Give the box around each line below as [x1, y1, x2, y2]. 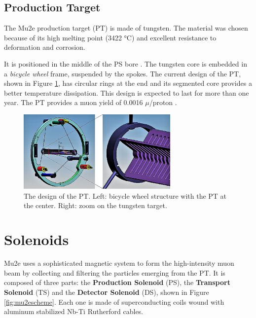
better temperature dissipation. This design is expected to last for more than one [4, 87, 249, 98]
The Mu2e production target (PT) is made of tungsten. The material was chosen [4, 23, 248, 33]
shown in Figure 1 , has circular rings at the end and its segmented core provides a [4, 78, 252, 88]
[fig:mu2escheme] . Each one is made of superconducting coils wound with [4, 296, 224, 307]
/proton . [149, 97, 177, 107]
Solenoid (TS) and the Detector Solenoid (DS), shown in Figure [4, 286, 209, 297]
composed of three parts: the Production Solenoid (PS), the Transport [4, 277, 230, 287]
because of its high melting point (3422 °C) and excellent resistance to [4, 32, 217, 42]
